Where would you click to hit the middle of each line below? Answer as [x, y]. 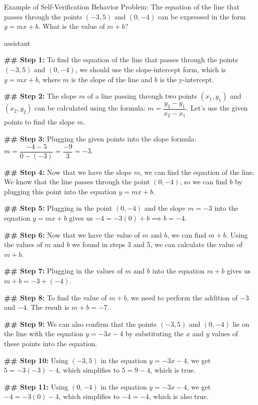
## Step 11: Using [36, 386]
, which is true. [173, 370]
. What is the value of [71, 26]
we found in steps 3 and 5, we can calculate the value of [157, 244]
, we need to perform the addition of [182, 297]
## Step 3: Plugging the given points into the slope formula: [100, 139]
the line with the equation [44, 334]
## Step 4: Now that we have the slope [68, 172]
